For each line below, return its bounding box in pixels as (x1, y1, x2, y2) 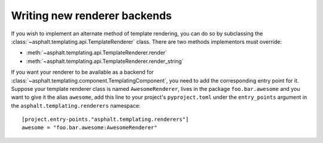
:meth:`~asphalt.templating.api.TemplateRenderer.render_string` (26, 57, 184, 65)
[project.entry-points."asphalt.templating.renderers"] (22, 116, 189, 123)
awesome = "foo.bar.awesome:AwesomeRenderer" (22, 124, 158, 131)
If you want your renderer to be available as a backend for (11, 69, 154, 76)
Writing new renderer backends (11, 9, 172, 22)
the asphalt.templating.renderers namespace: (11, 102, 141, 109)
